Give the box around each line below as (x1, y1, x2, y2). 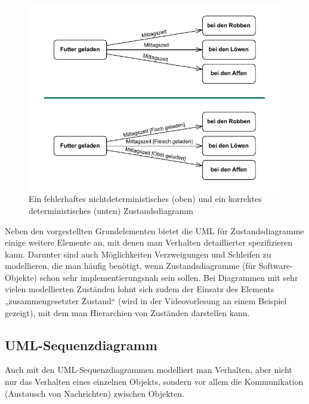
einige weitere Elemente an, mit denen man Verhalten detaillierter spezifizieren (5, 236, 293, 249)
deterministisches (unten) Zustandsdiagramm (29, 204, 193, 216)
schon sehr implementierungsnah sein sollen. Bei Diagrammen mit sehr (39, 271, 298, 283)
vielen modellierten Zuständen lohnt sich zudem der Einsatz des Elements (5, 283, 274, 295)
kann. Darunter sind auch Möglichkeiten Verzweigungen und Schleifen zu (5, 247, 271, 260)
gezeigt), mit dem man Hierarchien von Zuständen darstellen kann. (5, 306, 250, 319)
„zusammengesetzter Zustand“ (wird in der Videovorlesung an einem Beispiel (5, 295, 287, 307)
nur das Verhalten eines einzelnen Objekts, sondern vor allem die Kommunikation (5, 375, 304, 388)
